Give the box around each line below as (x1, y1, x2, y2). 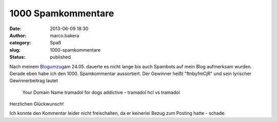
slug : (9, 46, 21, 53)
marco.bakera (50, 32, 80, 38)
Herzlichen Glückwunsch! (9, 101, 64, 107)
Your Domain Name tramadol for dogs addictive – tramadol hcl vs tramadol (22, 89, 180, 95)
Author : (9, 32, 27, 38)
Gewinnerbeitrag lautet (9, 78, 58, 84)
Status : (9, 54, 26, 60)
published (50, 54, 71, 60)
